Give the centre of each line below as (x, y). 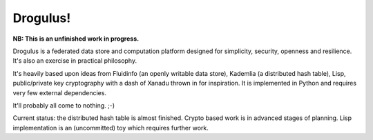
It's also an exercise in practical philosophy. (75, 61)
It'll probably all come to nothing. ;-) (64, 105)
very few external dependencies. (60, 92)
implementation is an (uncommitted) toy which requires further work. (111, 128)
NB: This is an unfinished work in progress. (76, 39)
